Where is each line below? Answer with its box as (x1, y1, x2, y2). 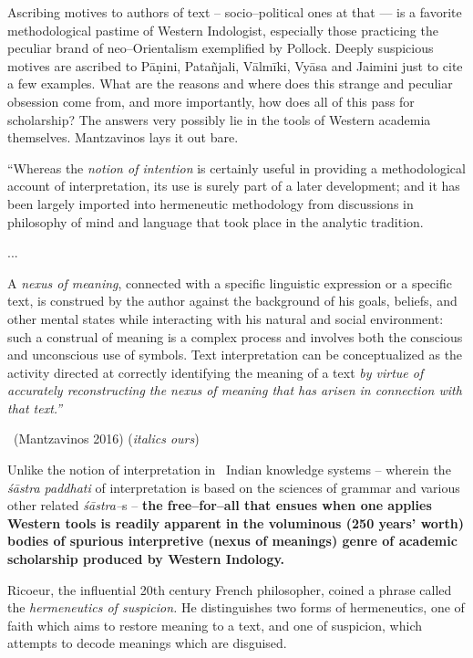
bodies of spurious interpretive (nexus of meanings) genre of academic (7, 531, 458, 550)
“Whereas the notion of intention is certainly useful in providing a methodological (7, 158, 466, 177)
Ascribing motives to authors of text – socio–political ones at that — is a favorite (7, 3, 462, 21)
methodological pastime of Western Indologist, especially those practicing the (7, 20, 438, 39)
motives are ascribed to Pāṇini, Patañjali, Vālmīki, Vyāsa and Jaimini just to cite (7, 56, 463, 75)
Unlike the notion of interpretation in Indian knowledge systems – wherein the (7, 460, 451, 479)
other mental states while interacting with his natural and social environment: (7, 308, 444, 328)
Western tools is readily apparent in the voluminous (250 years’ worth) (7, 513, 464, 532)
